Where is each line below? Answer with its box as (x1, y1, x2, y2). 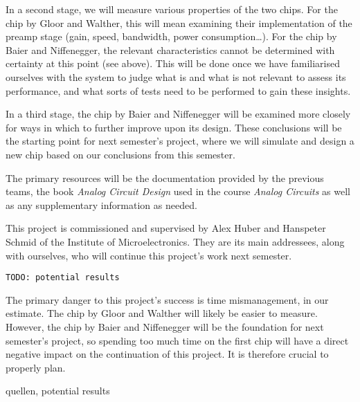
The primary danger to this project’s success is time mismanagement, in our (6, 292, 329, 307)
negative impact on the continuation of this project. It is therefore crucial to (6, 347, 329, 361)
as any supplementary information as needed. (6, 197, 197, 212)
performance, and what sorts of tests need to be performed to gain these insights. (6, 83, 351, 98)
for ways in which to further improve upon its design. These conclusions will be (6, 120, 342, 134)
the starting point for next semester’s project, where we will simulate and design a (6, 134, 354, 148)
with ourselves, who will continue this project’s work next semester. (6, 248, 292, 262)
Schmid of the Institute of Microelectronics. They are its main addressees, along (6, 234, 345, 248)
